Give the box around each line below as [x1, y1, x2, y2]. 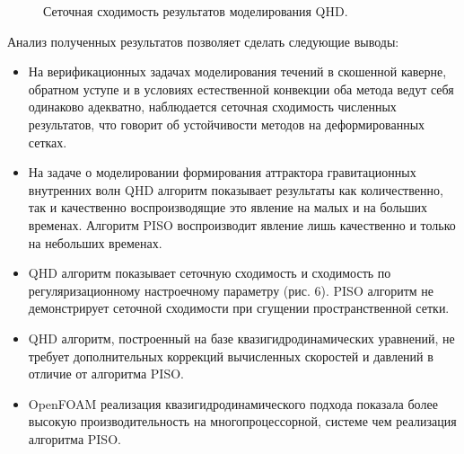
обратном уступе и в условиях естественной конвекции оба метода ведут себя [28, 79, 454, 98]
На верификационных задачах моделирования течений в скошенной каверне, [28, 62, 447, 81]
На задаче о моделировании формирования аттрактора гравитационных [28, 163, 416, 182]
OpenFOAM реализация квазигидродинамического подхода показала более [28, 394, 438, 413]
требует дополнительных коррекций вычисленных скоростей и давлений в [28, 346, 433, 365]
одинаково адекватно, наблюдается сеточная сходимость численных [28, 97, 397, 116]
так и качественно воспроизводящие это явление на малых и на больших [28, 198, 428, 217]
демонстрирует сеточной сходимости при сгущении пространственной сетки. [28, 298, 450, 317]
